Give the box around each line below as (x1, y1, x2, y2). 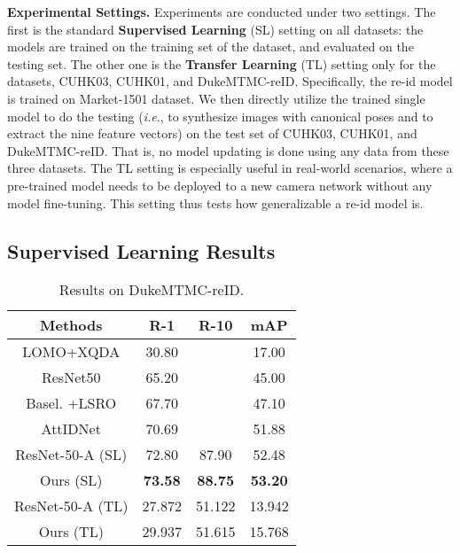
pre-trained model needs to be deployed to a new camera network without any (7, 175, 433, 194)
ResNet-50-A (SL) (15, 444, 128, 465)
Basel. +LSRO (26, 393, 117, 414)
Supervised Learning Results (7, 237, 276, 264)
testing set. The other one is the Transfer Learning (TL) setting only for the (7, 54, 436, 73)
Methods (40, 315, 103, 336)
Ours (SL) (39, 470, 103, 491)
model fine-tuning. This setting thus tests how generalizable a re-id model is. (7, 193, 424, 212)
